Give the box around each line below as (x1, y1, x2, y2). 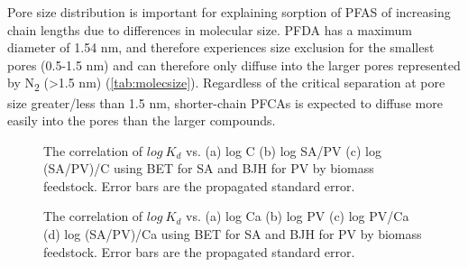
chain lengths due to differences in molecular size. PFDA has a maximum (7, 20, 412, 39)
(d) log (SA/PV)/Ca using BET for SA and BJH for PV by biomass (43, 225, 422, 244)
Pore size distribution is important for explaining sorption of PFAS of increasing (7, 3, 451, 21)
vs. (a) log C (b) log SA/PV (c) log (186, 141, 381, 160)
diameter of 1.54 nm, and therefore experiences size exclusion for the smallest (7, 38, 435, 57)
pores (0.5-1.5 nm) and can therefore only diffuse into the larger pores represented (7, 55, 461, 74)
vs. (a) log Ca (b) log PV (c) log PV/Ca (186, 207, 409, 226)
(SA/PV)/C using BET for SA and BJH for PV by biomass (43, 159, 374, 178)
